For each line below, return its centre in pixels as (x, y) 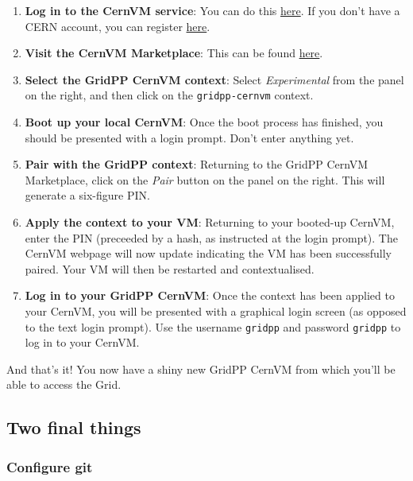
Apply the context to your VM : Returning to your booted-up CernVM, (210, 222)
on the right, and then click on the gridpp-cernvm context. (169, 95)
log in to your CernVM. (82, 342)
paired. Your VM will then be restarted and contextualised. (170, 268)
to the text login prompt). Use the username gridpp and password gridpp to (213, 326)
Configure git (50, 466)
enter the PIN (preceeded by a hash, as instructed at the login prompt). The (211, 237)
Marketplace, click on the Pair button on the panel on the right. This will (205, 179)
